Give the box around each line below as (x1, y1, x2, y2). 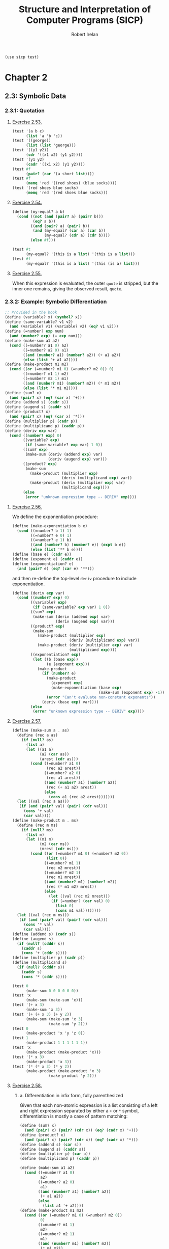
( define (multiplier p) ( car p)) (19, 1151, 91, 1157)
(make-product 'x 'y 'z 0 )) (25, 1030, 85, 1036)
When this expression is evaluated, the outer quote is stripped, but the (12, 280, 158, 286)
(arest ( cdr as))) (39, 756, 79, 762)
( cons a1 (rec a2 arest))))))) (48, 794, 115, 799)
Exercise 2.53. (12, 119, 42, 125)
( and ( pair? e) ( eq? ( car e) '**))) (17, 566, 94, 571)
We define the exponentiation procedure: (12, 513, 98, 520)
